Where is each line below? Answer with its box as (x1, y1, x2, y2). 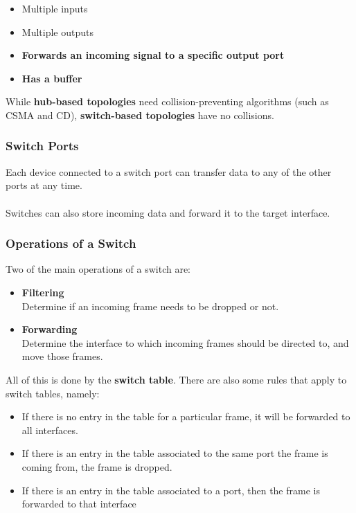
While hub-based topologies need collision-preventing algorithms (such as (6, 94, 329, 109)
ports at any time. (6, 178, 82, 192)
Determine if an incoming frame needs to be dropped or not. (21, 298, 279, 313)
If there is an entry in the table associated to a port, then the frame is (21, 483, 320, 497)
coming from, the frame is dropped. (21, 459, 172, 474)
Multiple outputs (21, 24, 94, 39)
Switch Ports (6, 137, 79, 154)
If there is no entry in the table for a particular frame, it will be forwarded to (21, 409, 350, 424)
